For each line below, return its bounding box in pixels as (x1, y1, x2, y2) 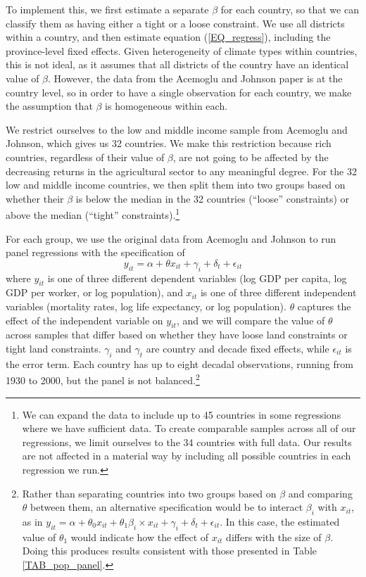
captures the (297, 298, 351, 313)
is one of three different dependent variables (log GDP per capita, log (47, 270, 347, 285)
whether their (6, 191, 64, 205)
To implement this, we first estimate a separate (6, 2, 209, 16)
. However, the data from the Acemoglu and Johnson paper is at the (48, 70, 343, 85)
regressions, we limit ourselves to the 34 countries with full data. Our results (22, 434, 352, 449)
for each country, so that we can (220, 2, 359, 16)
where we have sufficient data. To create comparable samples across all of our (22, 421, 356, 436)
